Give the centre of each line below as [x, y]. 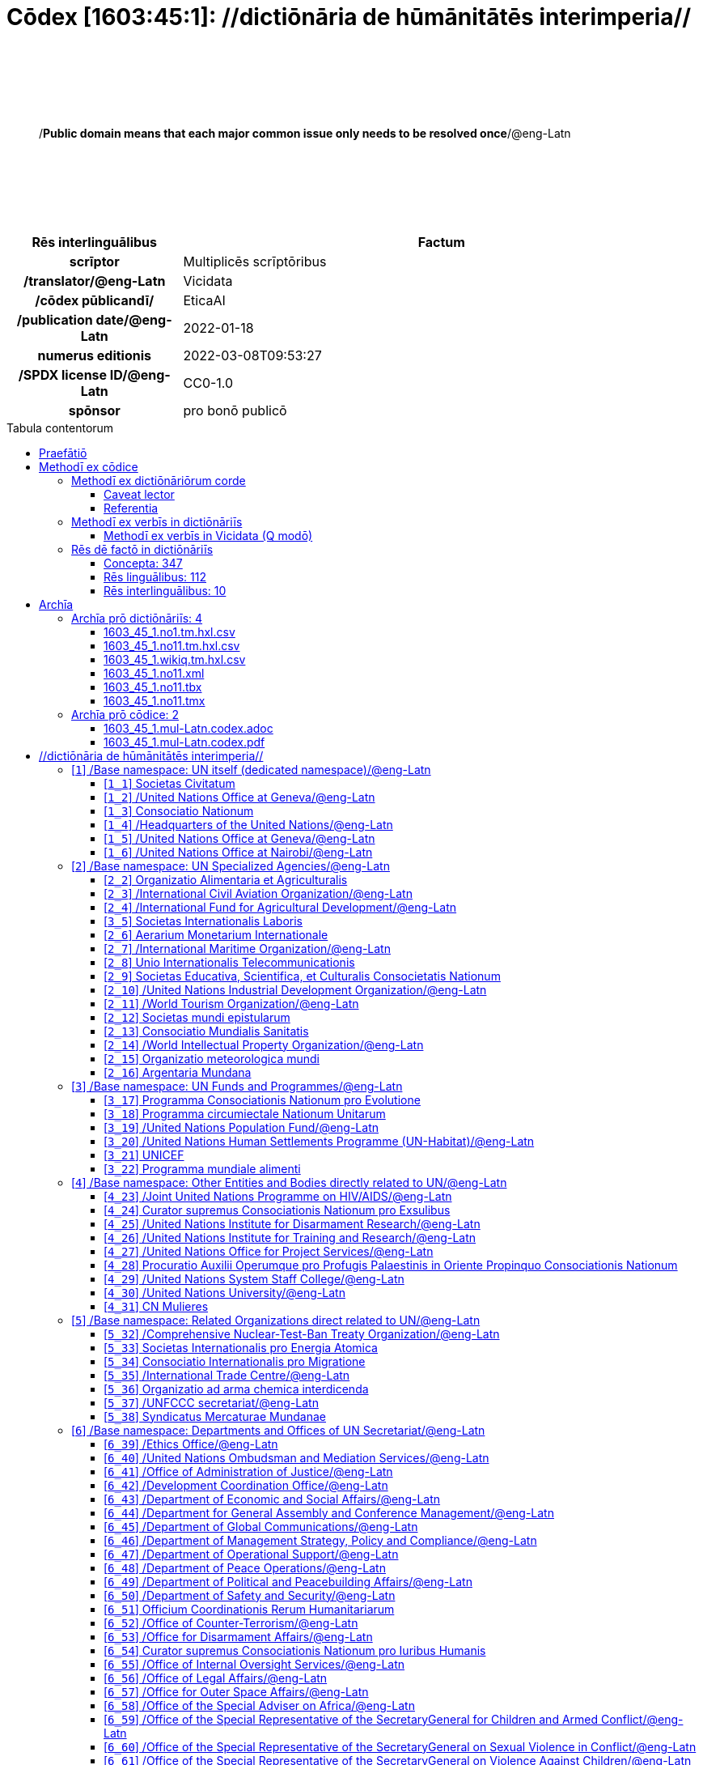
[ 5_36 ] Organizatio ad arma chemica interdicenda [236, 1389]
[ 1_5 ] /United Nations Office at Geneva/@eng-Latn [239, 838]
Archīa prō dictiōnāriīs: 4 [137, 618]
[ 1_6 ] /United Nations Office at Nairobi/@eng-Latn [238, 852]
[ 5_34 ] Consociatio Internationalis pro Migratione [235, 1361]
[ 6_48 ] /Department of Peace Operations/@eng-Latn [245, 1567]
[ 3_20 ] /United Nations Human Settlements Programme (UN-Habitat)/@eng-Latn [319, 1141]
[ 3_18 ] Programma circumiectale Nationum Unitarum [245, 1113]
